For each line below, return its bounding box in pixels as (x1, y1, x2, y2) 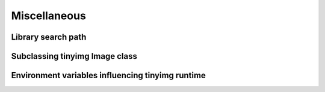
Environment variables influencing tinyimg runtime (11, 70, 206, 81)
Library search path (11, 32, 87, 42)
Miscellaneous (11, 9, 87, 22)
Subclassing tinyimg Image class (11, 51, 138, 61)
